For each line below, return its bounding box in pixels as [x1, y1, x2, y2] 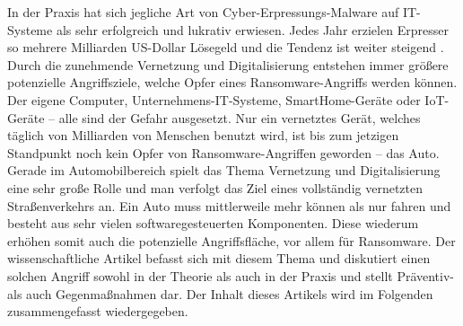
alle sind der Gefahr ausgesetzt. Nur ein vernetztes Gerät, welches [58, 108, 421, 127]
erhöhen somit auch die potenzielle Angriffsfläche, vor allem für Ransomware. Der [7, 231, 456, 250]
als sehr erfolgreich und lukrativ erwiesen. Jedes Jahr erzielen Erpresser [56, 20, 449, 39]
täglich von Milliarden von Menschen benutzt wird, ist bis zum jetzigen [7, 126, 399, 145]
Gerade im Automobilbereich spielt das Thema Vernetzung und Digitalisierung [7, 161, 441, 180]
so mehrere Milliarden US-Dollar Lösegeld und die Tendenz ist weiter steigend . [7, 38, 444, 57]
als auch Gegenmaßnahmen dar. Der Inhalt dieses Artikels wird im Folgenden [7, 284, 433, 303]
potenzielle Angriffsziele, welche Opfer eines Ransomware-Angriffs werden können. [7, 73, 458, 92]
